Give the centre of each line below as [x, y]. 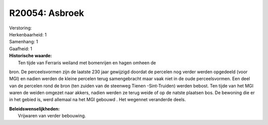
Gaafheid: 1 [21, 49]
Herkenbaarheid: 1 [28, 34]
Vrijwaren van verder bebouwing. [52, 116]
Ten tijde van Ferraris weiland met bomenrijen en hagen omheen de [87, 63]
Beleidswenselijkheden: [34, 109]
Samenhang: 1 [24, 42]
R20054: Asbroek [47, 13]
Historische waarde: [31, 56]
